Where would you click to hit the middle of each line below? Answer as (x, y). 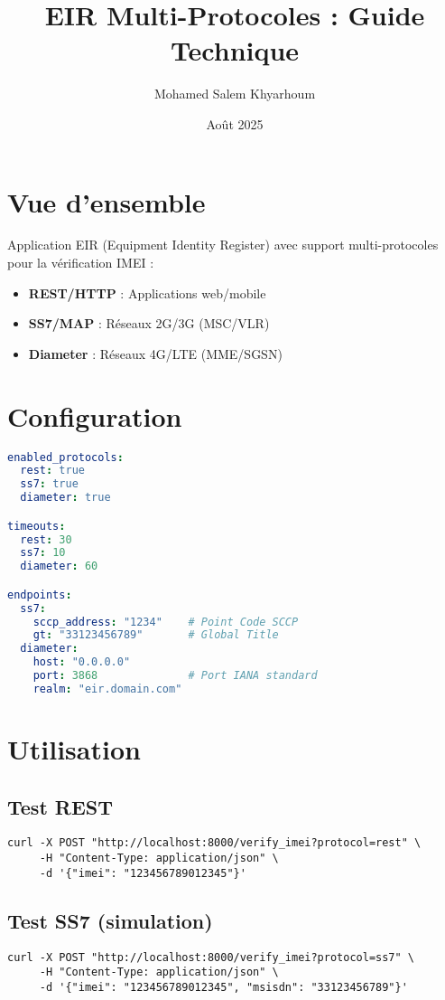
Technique (235, 50)
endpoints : (40, 594)
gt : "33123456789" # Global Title (156, 635)
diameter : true (65, 498)
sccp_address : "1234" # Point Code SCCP (166, 622)
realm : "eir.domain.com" (107, 689)
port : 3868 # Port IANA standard (175, 676)
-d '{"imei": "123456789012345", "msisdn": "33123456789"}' (223, 987)
